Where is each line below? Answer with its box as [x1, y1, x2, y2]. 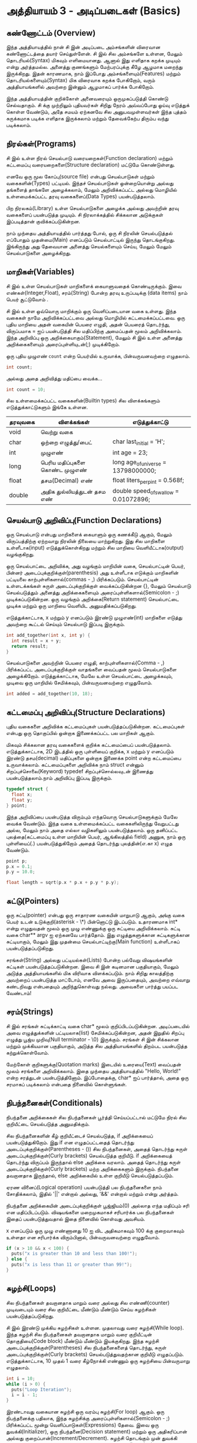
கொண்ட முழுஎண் [40, 466, 87, 474]
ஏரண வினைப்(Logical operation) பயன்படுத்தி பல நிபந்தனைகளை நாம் [6, 1183, 162, 1191]
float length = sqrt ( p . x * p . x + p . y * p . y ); [6, 880, 120, 886]
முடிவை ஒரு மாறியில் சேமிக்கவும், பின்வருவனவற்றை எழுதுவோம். [6, 679, 152, 686]
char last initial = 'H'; [112, 437, 165, 447]
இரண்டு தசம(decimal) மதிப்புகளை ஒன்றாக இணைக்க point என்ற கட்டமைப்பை [6, 754, 182, 762]
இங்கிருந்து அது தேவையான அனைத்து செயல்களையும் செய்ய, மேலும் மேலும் [6, 242, 172, 250]
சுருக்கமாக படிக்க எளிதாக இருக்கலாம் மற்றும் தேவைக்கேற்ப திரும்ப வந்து [6, 115, 169, 122]
